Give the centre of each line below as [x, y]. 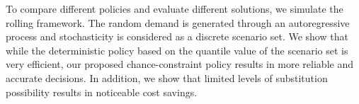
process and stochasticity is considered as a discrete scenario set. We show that [177, 36]
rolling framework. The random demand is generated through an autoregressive [178, 22]
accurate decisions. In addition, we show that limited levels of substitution [167, 77]
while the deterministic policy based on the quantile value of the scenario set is [177, 50]
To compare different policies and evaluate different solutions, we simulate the [175, 8]
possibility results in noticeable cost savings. [102, 92]
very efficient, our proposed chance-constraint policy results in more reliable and [179, 64]
